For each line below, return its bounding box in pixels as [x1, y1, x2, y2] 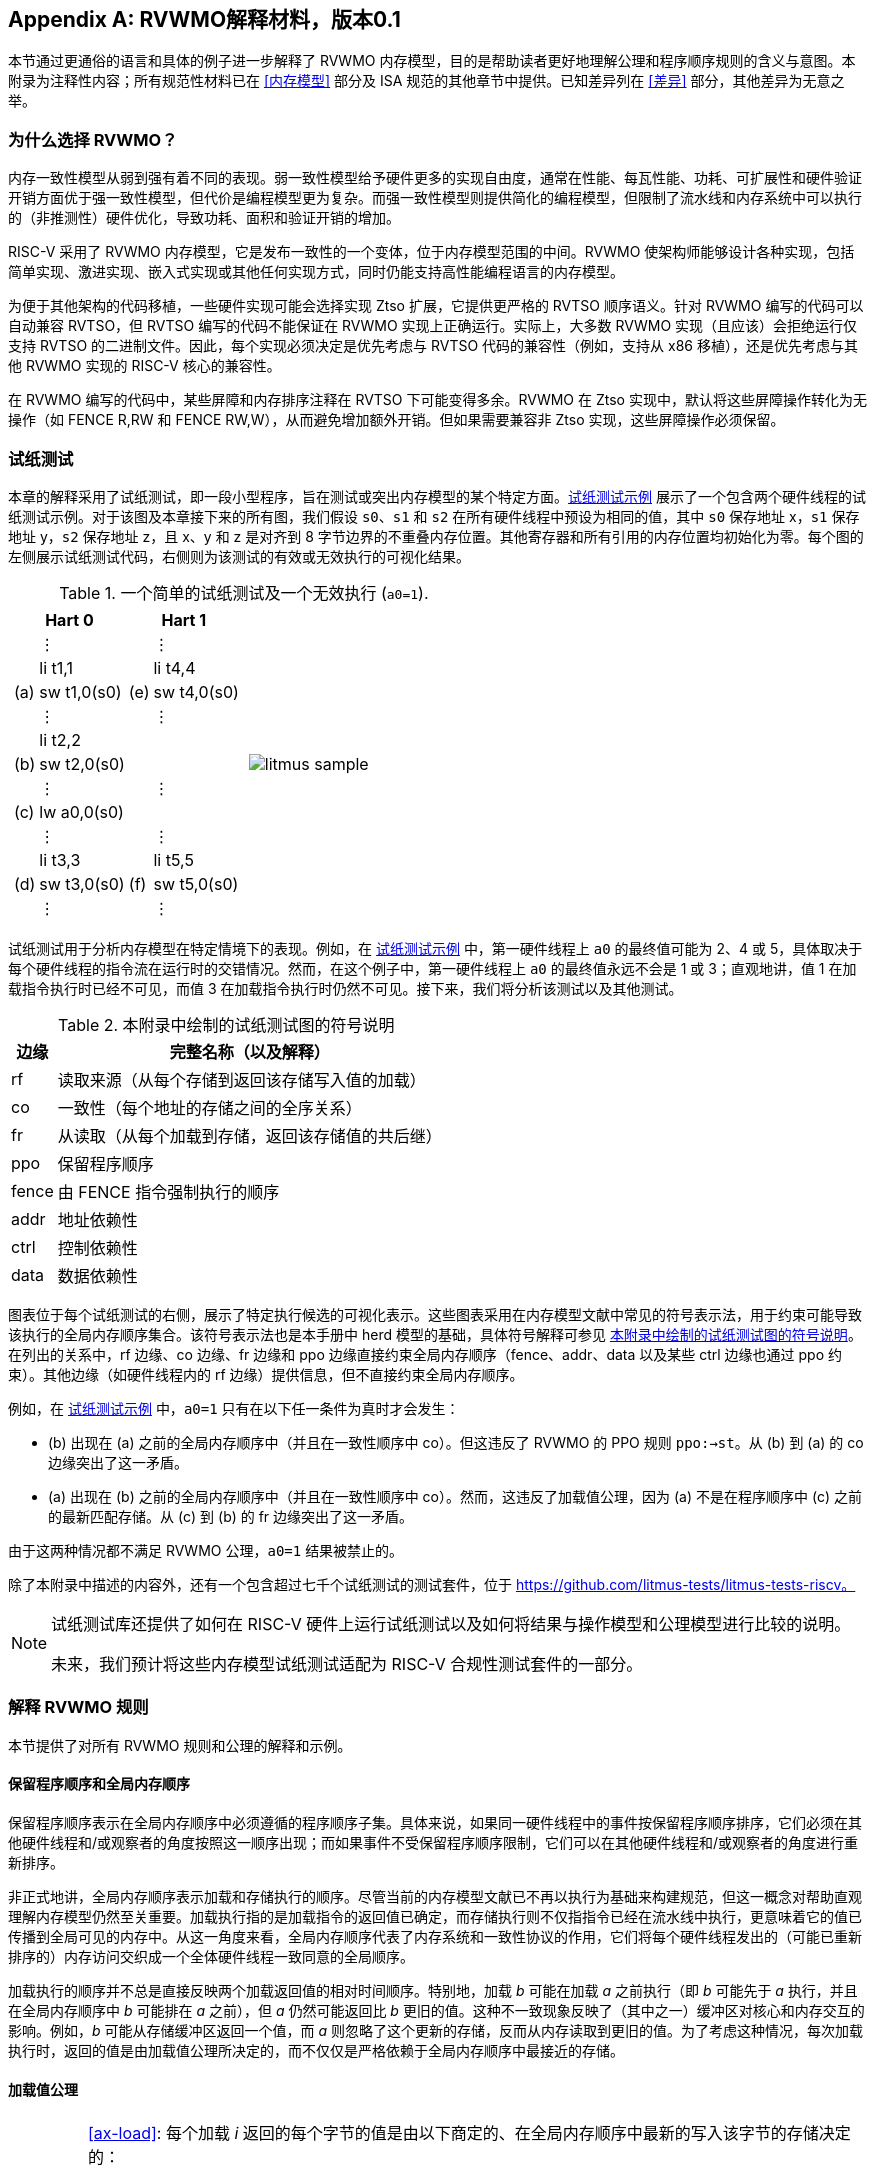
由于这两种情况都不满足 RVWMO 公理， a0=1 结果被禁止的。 [8, 1541, 404, 1559]
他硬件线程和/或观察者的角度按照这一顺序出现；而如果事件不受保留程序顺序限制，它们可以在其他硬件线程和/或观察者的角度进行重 [8, 1833, 859, 1851]
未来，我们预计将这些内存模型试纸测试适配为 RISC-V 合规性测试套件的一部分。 [51, 1653, 643, 1674]
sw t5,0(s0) [153, 873, 239, 894]
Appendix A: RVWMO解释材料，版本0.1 [8, 7, 401, 32]
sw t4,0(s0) [153, 681, 239, 702]
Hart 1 [161, 609, 207, 630]
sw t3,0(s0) [39, 873, 125, 894]
